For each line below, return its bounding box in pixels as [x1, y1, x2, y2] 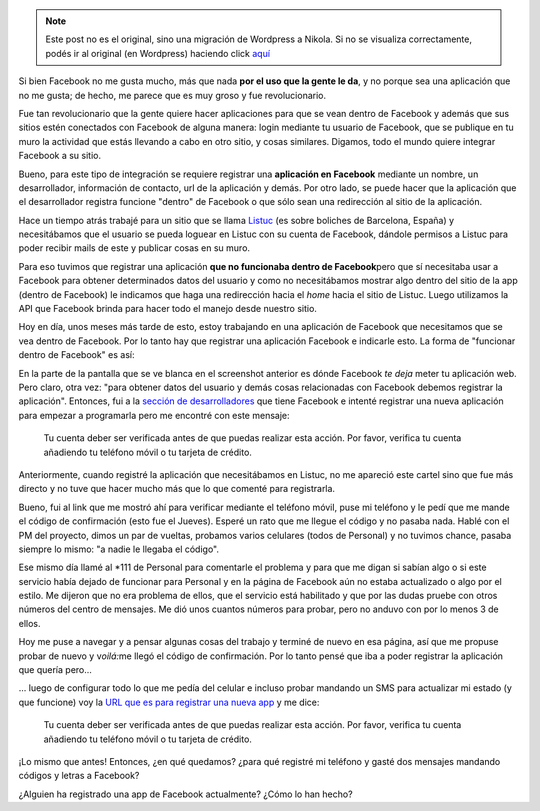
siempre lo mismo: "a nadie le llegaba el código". [18, 543, 220, 555]
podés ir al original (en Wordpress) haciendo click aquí [45, 47, 270, 59]
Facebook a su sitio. [18, 150, 102, 162]
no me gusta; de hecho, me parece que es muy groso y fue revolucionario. [18, 89, 327, 101]
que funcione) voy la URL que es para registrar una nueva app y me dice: [18, 696, 320, 708]
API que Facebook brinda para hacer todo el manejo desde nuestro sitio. [18, 303, 317, 315]
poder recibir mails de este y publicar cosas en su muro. [18, 242, 250, 254]
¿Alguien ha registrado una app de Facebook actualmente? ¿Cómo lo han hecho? [18, 788, 354, 800]
